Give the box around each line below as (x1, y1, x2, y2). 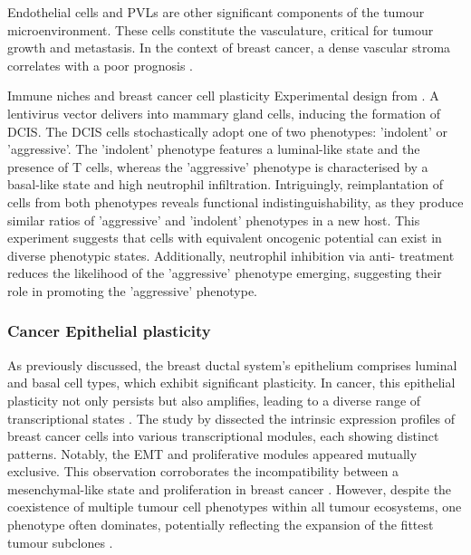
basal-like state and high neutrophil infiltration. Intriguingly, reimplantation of (7, 175, 444, 194)
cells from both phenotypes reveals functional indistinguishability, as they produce (7, 192, 464, 211)
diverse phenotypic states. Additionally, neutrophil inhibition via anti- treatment (7, 245, 455, 264)
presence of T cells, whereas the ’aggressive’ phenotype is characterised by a (7, 157, 428, 176)
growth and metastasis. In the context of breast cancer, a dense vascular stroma (7, 38, 451, 57)
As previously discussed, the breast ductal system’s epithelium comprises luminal (7, 355, 457, 374)
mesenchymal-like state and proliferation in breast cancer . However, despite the (7, 479, 452, 498)
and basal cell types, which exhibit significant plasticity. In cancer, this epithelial (7, 373, 456, 392)
